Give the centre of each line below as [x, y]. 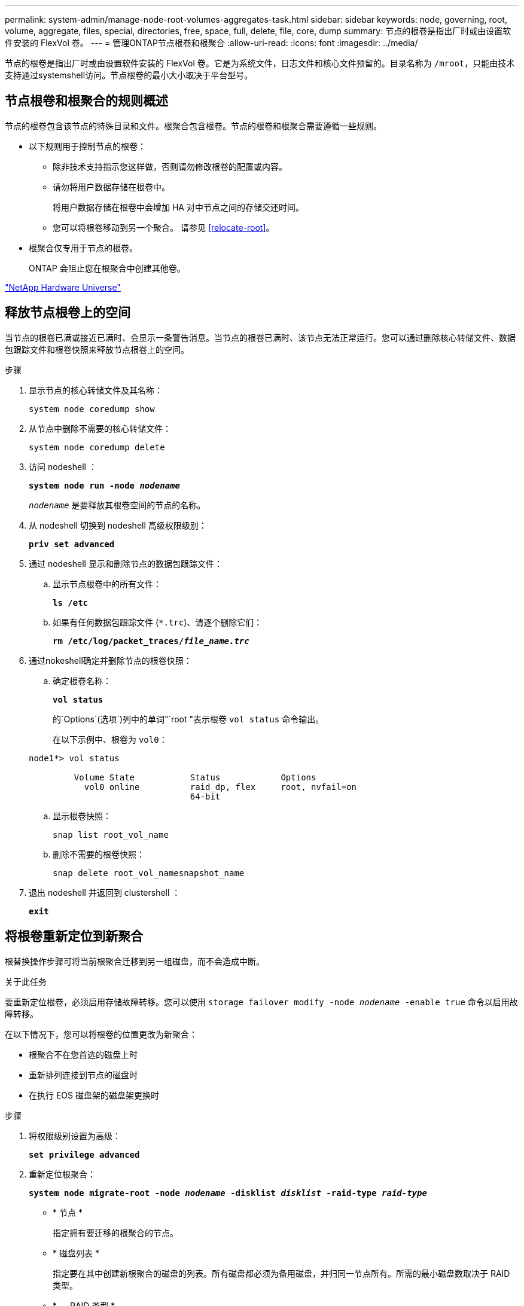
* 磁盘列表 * [76, 1253]
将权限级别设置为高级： [75, 1136]
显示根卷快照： [82, 816]
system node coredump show [92, 409]
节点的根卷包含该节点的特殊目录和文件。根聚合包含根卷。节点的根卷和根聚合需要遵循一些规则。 [193, 126]
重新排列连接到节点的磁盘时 [83, 1075]
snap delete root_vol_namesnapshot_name [149, 873]
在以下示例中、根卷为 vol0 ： [110, 739]
